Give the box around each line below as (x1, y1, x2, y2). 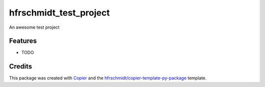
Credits (9, 62, 32, 70)
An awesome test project (9, 24, 60, 30)
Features (9, 37, 37, 45)
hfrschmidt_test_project (9, 7, 110, 18)
